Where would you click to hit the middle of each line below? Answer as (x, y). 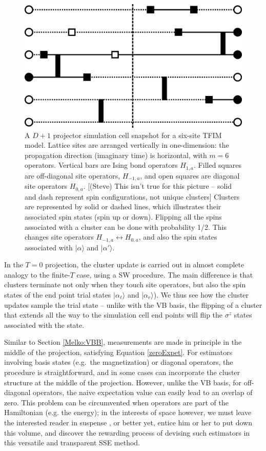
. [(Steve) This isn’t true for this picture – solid (158, 186)
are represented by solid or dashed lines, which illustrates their (123, 207)
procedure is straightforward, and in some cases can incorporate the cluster (122, 372)
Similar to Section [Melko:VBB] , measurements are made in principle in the (123, 342)
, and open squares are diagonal (190, 175)
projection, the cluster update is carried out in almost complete (145, 264)
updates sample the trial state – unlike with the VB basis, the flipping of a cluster (133, 305)
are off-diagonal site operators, (73, 175)
